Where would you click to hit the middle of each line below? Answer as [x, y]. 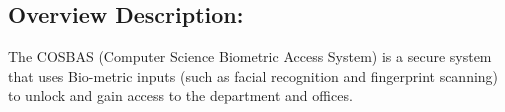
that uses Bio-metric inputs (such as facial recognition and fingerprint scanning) [253, 75]
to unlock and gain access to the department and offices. [180, 95]
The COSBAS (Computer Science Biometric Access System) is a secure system [250, 56]
